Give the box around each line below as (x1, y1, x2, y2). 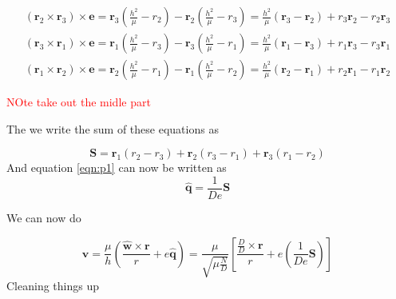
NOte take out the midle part (6, 94, 151, 110)
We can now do (6, 209, 81, 225)
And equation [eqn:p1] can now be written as (6, 159, 227, 176)
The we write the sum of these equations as (6, 120, 219, 137)
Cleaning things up (6, 277, 99, 293)
